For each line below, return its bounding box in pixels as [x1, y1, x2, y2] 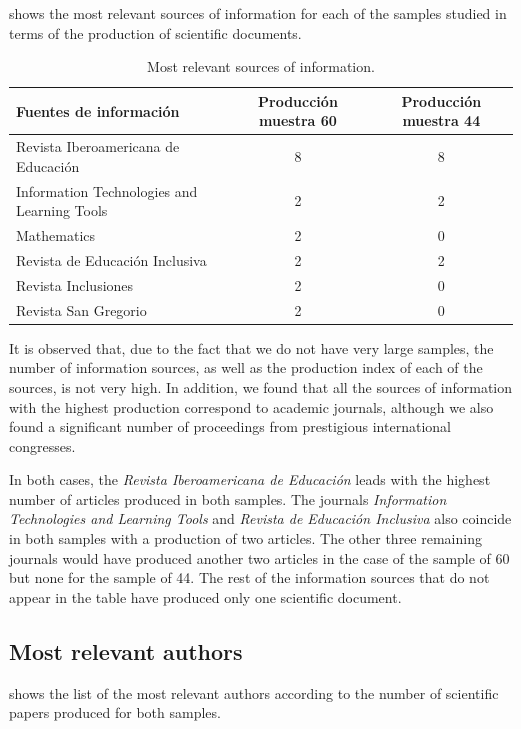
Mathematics [16, 225, 96, 246]
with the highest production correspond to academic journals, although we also [9, 396, 494, 417]
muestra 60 [259, 110, 337, 131]
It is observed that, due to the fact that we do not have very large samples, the [9, 337, 494, 358]
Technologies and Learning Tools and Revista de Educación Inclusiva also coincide [9, 508, 512, 529]
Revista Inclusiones [16, 274, 134, 295]
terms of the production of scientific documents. [9, 22, 302, 43]
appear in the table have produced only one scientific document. [9, 586, 402, 607]
